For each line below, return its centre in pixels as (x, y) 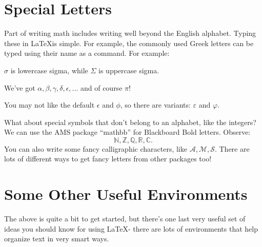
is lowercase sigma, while (49, 70)
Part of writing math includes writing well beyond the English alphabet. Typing (130, 33)
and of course (101, 87)
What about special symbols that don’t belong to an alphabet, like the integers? (130, 122)
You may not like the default (49, 105)
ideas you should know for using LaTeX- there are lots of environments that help (131, 228)
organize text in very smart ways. (57, 239)
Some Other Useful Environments (126, 194)
